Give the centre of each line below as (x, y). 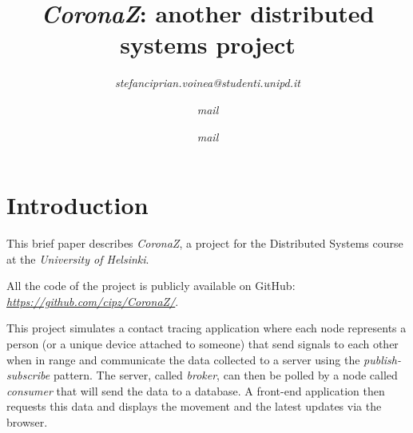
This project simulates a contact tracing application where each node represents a (206, 328)
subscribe (28, 375)
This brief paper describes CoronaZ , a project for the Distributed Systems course (205, 243)
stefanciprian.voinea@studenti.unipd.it (208, 83)
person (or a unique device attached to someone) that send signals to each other (203, 344)
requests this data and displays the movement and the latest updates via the (194, 406)
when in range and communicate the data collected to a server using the (183, 359)
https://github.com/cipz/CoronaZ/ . (93, 301)
